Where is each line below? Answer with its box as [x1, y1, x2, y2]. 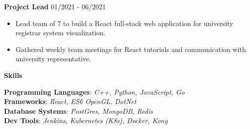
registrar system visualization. [15, 27, 106, 38]
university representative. [15, 53, 91, 64]
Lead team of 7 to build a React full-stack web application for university [15, 18, 233, 28]
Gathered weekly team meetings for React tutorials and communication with [15, 44, 246, 54]
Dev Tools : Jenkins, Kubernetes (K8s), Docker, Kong [4, 115, 168, 126]
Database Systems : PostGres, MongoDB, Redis [4, 105, 153, 116]
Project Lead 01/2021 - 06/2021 [4, 1, 106, 11]
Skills [4, 70, 23, 80]
